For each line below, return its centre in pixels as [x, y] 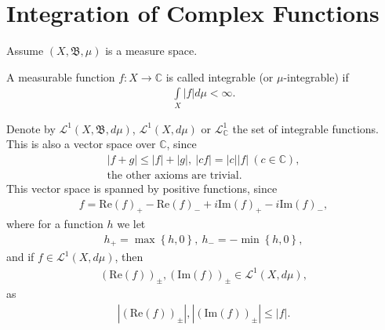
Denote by [31, 128]
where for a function [55, 224]
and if [20, 257]
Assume [25, 51]
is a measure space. [151, 51]
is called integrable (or [220, 76]
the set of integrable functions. [305, 128]
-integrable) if [316, 76]
